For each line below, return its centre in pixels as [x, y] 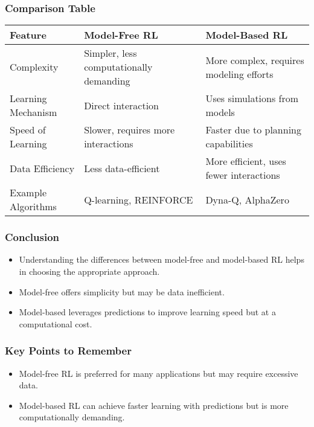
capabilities [229, 144]
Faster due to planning [253, 130]
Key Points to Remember [68, 351]
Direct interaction [122, 105]
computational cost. [56, 323]
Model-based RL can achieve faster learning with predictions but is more [154, 405]
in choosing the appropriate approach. [89, 271]
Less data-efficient [122, 168]
